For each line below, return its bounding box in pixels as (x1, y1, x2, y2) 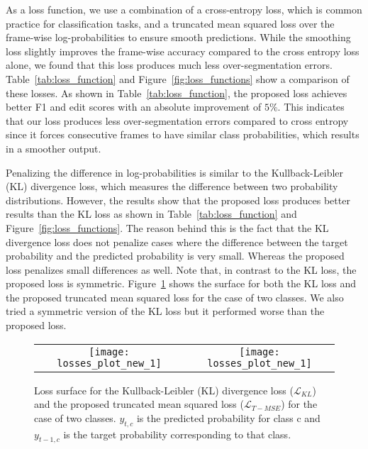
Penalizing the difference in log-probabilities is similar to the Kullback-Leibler (6, 165, 344, 179)
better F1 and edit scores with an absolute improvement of (6, 99, 262, 114)
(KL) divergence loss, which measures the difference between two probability (6, 179, 338, 194)
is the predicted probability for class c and (136, 410, 320, 425)
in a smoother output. (6, 140, 101, 155)
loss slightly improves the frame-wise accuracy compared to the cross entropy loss (6, 43, 359, 58)
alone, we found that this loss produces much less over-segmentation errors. (6, 57, 333, 72)
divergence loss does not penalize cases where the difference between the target (6, 234, 348, 249)
